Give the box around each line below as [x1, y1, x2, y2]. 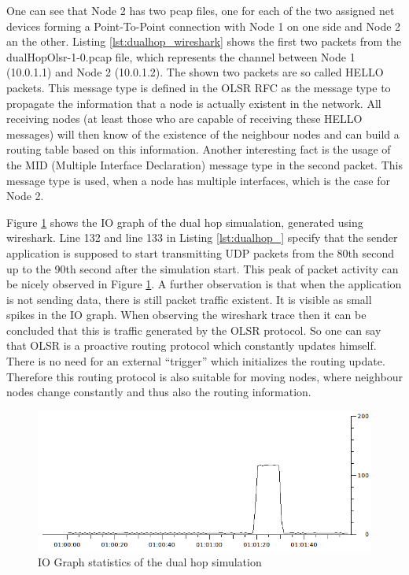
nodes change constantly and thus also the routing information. [6, 384, 311, 400]
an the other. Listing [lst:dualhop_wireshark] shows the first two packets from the [6, 33, 402, 50]
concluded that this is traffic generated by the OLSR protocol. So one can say [6, 321, 381, 338]
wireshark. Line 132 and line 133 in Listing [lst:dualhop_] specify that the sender [6, 229, 398, 246]
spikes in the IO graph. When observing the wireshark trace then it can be [6, 306, 367, 323]
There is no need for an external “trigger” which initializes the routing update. [6, 353, 385, 369]
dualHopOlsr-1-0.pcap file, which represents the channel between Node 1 [6, 48, 356, 65]
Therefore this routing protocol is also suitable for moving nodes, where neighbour [6, 368, 403, 384]
